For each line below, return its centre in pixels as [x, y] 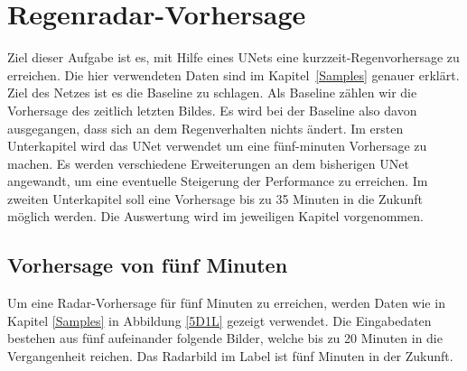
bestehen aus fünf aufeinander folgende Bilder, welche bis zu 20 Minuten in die [225, 338]
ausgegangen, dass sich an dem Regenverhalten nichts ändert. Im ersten [205, 128]
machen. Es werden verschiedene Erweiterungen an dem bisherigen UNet [208, 163]
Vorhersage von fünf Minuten [148, 265]
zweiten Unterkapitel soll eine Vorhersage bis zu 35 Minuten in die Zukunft [215, 198]
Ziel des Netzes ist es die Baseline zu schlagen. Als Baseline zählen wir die [212, 93]
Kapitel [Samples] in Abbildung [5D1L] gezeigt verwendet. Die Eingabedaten [219, 320]
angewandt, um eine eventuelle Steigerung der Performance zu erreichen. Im [218, 181]
